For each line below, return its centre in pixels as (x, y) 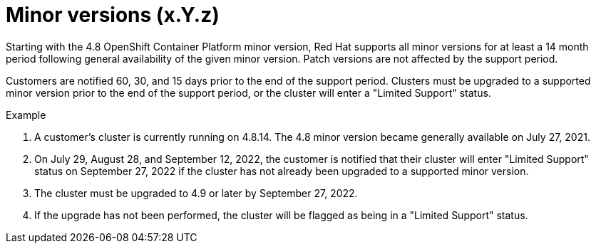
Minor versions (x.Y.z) (113, 15)
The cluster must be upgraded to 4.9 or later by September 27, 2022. (196, 193)
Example (26, 115)
